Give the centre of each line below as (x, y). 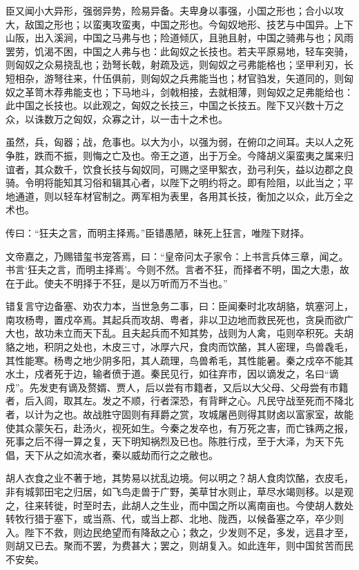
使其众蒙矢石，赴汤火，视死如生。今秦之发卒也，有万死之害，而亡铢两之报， (179, 427)
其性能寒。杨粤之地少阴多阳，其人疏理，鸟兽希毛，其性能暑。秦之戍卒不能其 (179, 360)
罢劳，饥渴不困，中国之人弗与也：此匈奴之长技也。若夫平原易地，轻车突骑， (179, 51)
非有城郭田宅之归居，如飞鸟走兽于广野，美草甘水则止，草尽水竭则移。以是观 (179, 491)
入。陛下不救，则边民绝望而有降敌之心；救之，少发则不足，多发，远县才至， (179, 532)
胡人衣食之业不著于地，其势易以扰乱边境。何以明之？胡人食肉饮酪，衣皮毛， (179, 478)
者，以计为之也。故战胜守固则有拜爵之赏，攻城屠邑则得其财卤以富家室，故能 (179, 414)
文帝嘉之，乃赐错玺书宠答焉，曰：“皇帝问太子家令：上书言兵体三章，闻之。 (177, 256)
